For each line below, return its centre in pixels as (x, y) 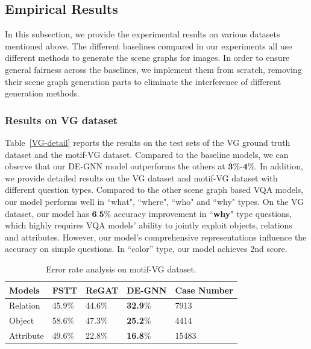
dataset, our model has (47, 213)
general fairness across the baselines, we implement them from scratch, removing (153, 69)
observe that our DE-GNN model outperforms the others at (115, 166)
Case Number (204, 290)
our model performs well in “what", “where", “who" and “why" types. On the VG (155, 201)
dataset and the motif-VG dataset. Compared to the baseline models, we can (147, 154)
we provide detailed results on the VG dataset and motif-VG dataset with (141, 178)
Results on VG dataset (61, 120)
